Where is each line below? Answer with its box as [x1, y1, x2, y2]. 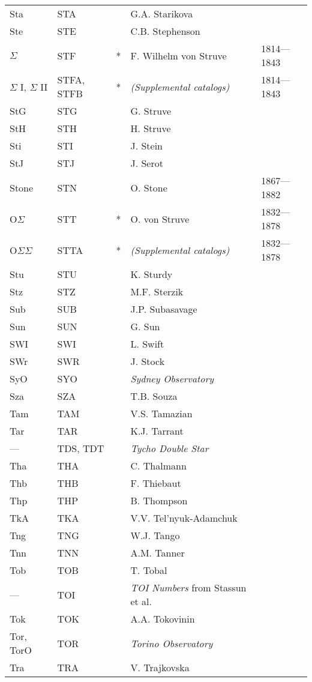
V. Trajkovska [130, 660, 190, 674]
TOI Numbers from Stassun [130, 581, 247, 594]
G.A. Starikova [130, 7, 193, 20]
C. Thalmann [130, 459, 187, 472]
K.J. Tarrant [130, 424, 184, 438]
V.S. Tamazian [130, 406, 193, 420]
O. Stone [130, 180, 167, 195]
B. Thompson [130, 493, 188, 507]
